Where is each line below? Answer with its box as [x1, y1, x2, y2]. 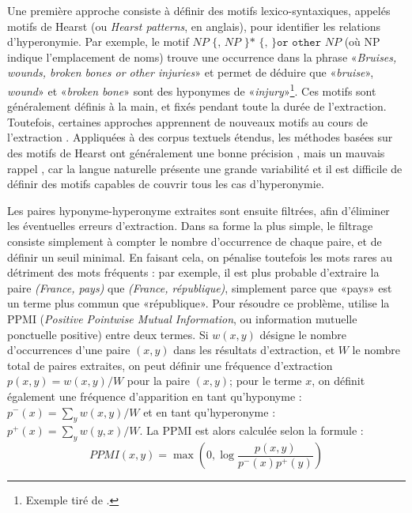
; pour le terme [229, 372, 302, 389]
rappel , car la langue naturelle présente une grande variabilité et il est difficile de [7, 160, 403, 176]
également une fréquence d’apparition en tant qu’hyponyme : [7, 387, 302, 404]
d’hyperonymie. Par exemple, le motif [7, 33, 189, 50]
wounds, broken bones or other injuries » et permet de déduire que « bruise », [7, 64, 374, 81]
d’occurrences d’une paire [7, 341, 130, 358]
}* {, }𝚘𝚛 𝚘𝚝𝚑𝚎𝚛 [244, 37, 322, 49]
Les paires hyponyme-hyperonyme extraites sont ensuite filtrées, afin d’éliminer [7, 202, 390, 218]
